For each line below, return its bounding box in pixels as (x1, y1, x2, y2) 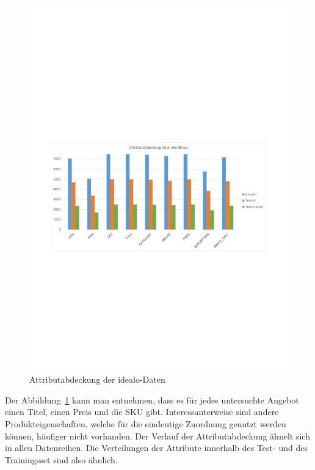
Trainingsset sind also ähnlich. (5, 453, 118, 466)
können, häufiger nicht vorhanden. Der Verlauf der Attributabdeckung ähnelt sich (5, 429, 310, 442)
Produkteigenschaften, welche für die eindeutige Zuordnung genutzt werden (5, 418, 286, 430)
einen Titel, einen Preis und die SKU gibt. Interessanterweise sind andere (5, 405, 279, 418)
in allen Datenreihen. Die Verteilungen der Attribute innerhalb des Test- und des (5, 441, 308, 454)
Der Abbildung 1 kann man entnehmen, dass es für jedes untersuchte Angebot (5, 393, 299, 406)
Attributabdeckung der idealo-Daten (29, 373, 165, 386)
